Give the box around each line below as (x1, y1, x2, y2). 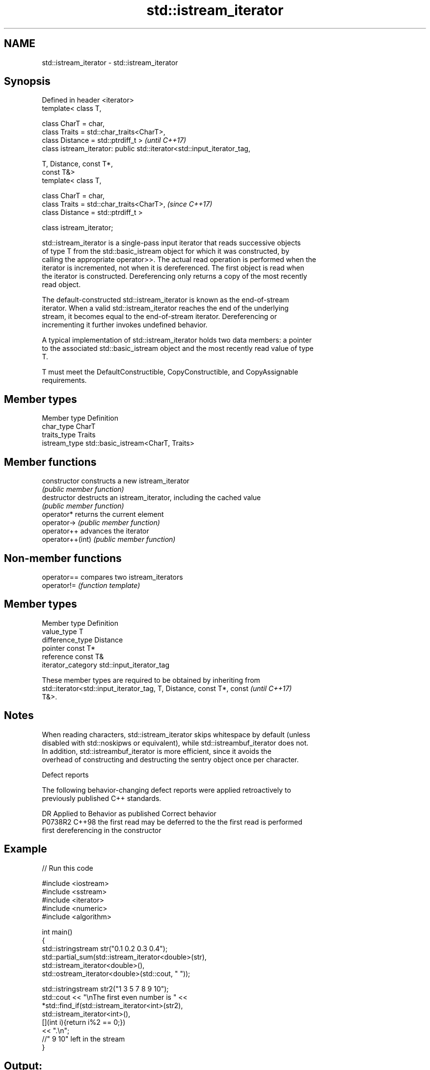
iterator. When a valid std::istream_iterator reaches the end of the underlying (42, 304, 289, 313)
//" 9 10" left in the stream (42, 1034, 125, 1043)
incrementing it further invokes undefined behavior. (42, 321, 208, 329)
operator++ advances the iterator (42, 527, 149, 535)
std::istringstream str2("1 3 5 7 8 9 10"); (42, 984, 169, 993)
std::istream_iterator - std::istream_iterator (42, 58, 178, 67)
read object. (42, 280, 81, 289)
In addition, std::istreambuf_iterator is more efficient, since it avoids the (42, 747, 271, 755)
